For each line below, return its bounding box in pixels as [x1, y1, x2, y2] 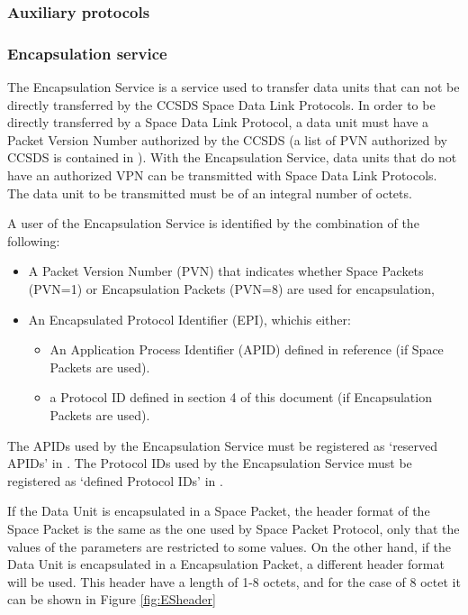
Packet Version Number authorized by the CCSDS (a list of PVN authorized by [7, 130, 447, 149]
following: [7, 231, 60, 250]
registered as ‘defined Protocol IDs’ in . [7, 471, 223, 490]
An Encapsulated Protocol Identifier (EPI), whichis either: [28, 309, 351, 328]
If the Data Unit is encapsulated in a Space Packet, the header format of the [7, 501, 430, 520]
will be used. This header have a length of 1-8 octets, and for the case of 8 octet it [7, 572, 461, 591]
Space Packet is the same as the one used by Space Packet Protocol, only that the [7, 519, 460, 537]
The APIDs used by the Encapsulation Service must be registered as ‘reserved [7, 436, 438, 454]
